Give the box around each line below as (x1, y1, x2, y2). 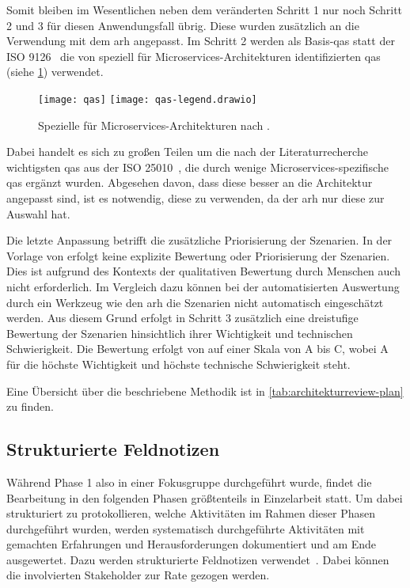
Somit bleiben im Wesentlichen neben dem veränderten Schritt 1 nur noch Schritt (6, 2, 403, 17)
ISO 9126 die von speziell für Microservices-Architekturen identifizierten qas (6, 47, 381, 64)
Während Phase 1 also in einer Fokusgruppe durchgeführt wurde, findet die (6, 473, 372, 490)
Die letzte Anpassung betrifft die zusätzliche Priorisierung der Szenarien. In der (6, 232, 393, 248)
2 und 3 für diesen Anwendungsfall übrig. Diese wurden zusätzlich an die (6, 17, 359, 33)
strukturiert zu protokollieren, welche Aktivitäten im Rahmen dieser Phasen (6, 505, 375, 522)
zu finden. (6, 398, 54, 415)
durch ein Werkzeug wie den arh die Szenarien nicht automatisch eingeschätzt (6, 294, 384, 310)
